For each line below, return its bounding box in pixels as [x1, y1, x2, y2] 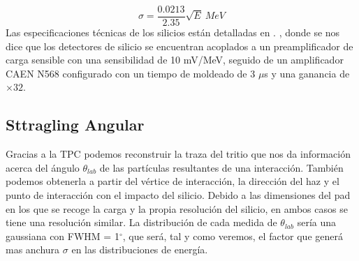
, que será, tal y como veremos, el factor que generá [122, 228, 343, 243]
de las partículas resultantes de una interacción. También [99, 160, 344, 174]
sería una [297, 215, 337, 230]
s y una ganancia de [264, 66, 350, 80]
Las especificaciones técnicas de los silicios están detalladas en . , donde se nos [6, 25, 340, 40]
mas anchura [6, 242, 60, 257]
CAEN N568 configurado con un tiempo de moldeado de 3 [6, 66, 256, 80]
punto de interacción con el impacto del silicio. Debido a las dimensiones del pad [6, 188, 351, 202]
